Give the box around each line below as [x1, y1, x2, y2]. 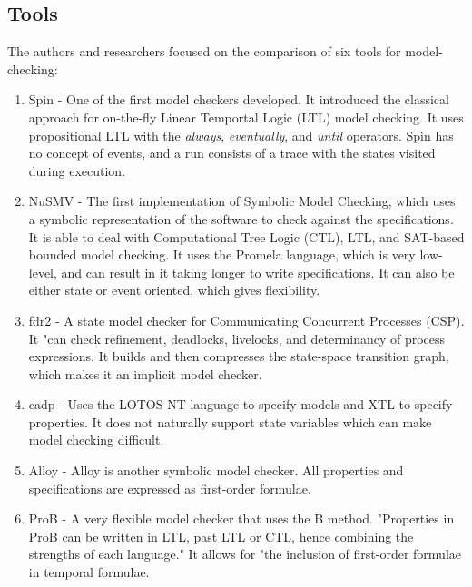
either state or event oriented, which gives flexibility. [28, 280, 320, 299]
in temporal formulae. [28, 563, 150, 582]
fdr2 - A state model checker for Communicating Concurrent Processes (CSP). [28, 310, 465, 329]
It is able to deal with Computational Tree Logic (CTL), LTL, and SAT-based [28, 227, 465, 246]
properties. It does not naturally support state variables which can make [28, 412, 432, 431]
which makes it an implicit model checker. [28, 364, 262, 383]
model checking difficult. [28, 430, 164, 449]
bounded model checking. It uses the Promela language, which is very [28, 245, 416, 264]
